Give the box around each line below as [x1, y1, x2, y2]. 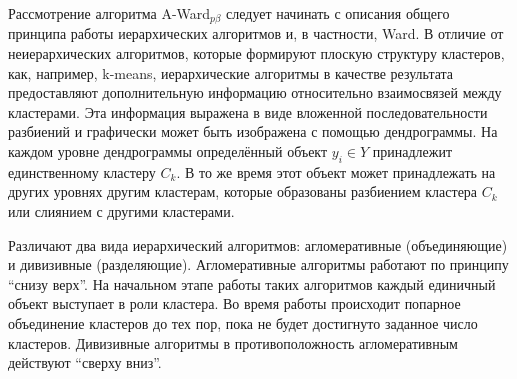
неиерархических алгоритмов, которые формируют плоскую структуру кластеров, [8, 43, 505, 64]
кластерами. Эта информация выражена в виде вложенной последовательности [8, 101, 488, 122]
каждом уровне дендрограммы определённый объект [8, 141, 328, 162]
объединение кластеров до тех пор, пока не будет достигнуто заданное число [8, 312, 478, 333]
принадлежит [372, 141, 453, 162]
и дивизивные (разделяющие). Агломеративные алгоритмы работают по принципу [8, 254, 509, 275]
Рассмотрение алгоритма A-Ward [8, 3, 211, 23]
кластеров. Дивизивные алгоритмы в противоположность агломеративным [8, 332, 458, 353]
